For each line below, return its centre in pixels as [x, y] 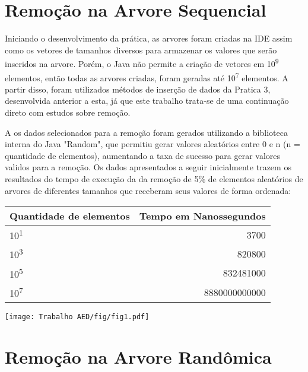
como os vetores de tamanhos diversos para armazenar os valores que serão [141, 50]
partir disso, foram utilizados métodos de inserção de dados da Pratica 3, [138, 89]
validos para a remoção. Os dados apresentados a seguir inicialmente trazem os [148, 167]
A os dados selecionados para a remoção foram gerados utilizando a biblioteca [146, 132]
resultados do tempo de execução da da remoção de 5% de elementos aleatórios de [154, 178]
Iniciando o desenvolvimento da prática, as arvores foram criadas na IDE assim [149, 38]
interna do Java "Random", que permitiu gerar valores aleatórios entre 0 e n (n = [153, 144]
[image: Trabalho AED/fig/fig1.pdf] [77, 317]
